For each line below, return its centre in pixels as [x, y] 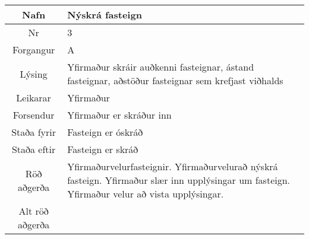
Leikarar [34, 98]
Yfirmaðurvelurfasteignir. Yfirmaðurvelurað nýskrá [173, 166]
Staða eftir [34, 149]
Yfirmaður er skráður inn [119, 115]
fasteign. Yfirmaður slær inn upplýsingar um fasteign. [179, 180]
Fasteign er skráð [103, 149]
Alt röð [34, 211]
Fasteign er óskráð [105, 132]
